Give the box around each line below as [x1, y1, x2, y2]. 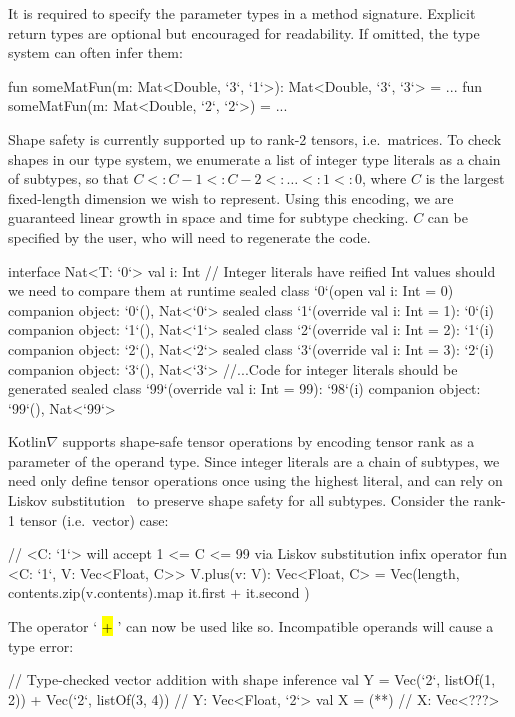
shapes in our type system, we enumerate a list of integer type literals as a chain [8, 148, 501, 169]
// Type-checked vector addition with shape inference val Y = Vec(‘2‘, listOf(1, [8, 669, 496, 690]
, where [361, 168, 407, 189]
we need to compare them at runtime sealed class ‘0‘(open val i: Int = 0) [8, 280, 454, 301]
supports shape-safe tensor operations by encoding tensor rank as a [62, 431, 475, 452]
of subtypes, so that [8, 168, 129, 189]
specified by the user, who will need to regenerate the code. [8, 226, 371, 247]
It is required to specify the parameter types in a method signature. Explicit [8, 3, 476, 23]
